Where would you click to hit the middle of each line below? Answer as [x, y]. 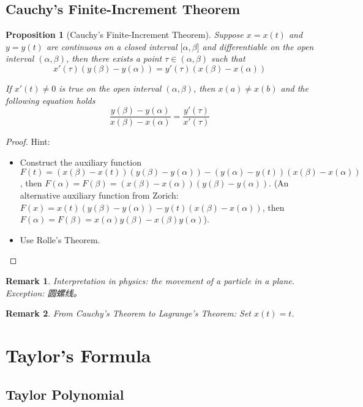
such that [228, 58]
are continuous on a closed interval [112, 46]
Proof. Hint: [28, 141]
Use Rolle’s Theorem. [60, 239]
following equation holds [51, 100]
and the [294, 88]
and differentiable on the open [258, 46]
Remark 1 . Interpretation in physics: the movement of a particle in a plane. [150, 280]
